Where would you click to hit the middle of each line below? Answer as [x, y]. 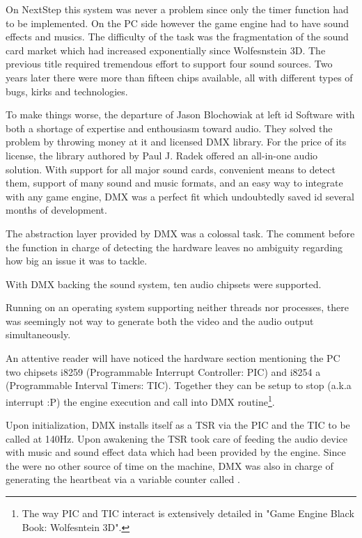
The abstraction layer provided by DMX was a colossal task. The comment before [180, 233]
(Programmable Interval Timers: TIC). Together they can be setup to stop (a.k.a [179, 385]
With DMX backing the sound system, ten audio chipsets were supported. [164, 284]
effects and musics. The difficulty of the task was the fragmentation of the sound [177, 37]
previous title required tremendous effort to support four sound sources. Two [169, 64]
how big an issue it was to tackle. [77, 261]
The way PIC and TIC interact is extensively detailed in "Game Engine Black [188, 513]
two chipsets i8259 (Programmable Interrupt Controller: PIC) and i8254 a [163, 371]
